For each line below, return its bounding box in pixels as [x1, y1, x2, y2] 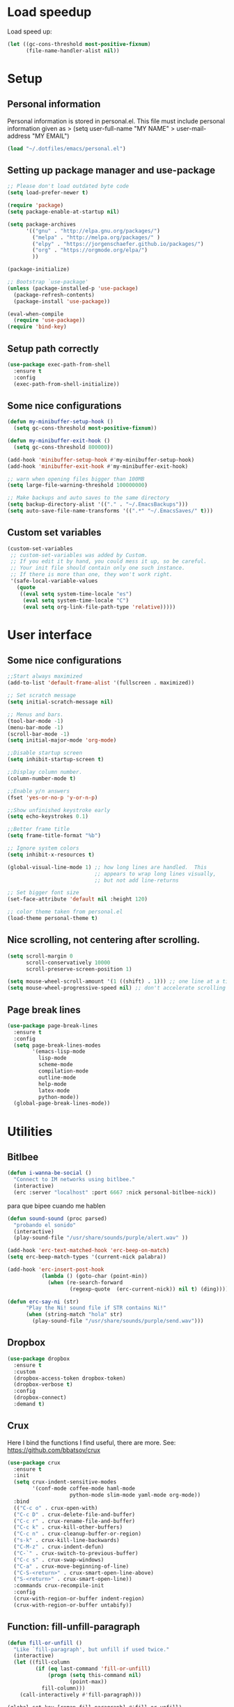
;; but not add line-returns [94, 877, 179, 884]
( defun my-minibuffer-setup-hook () [7, 419, 114, 426]
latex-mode [38, 1087, 70, 1094]
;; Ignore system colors [7, 845, 79, 852]
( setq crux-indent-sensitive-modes [13, 1479, 117, 1486]
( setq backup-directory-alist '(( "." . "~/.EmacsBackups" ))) [7, 501, 189, 508]
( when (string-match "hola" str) [25, 1311, 123, 1318]
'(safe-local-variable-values [10, 577, 98, 585]
